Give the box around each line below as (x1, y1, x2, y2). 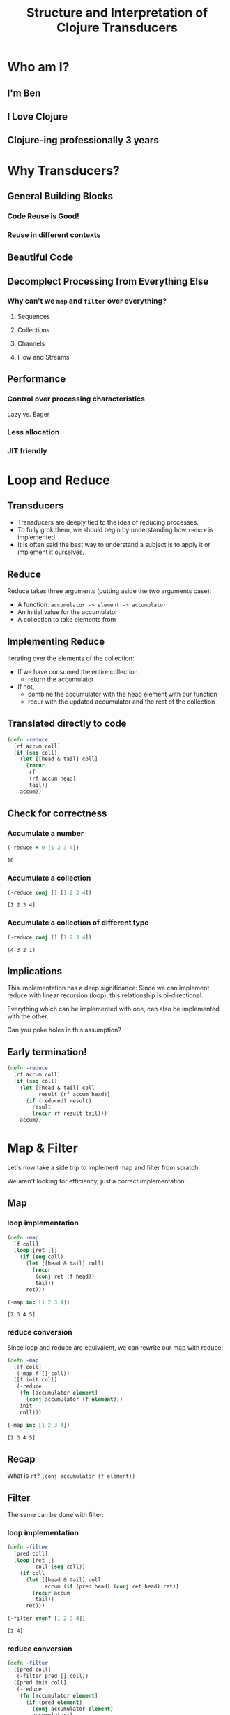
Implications (7, 965, 63, 977)
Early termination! (7, 1046, 87, 1058)
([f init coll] (13, 1376, 58, 1383)
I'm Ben (7, 87, 41, 99)
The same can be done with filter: (7, 1511, 104, 1519)
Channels (17, 339, 45, 348)
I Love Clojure (7, 111, 68, 122)
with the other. (7, 1012, 49, 1020)
